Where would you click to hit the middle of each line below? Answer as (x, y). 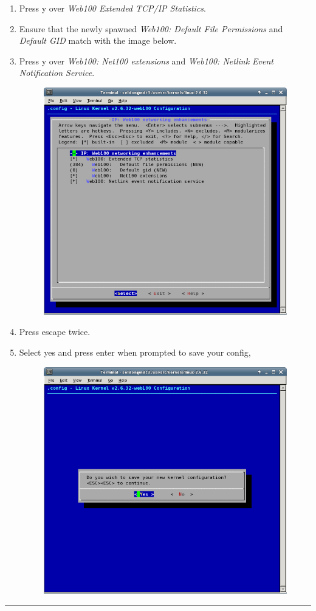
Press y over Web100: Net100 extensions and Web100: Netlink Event (146, 60)
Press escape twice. (55, 332)
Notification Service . (57, 73)
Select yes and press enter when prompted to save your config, (135, 352)
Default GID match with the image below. (98, 40)
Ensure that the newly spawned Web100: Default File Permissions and (151, 28)
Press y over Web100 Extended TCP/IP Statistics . (112, 8)
